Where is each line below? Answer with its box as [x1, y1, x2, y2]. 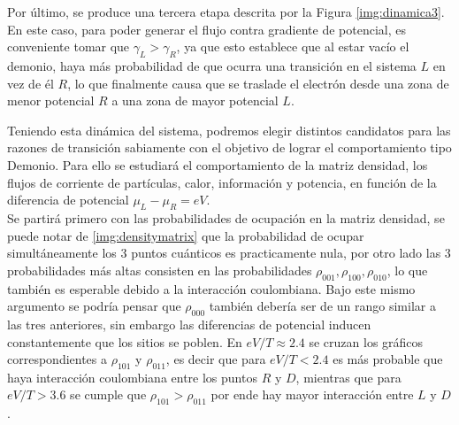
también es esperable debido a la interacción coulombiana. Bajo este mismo [7, 279, 416, 297]
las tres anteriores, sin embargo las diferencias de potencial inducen [7, 314, 371, 333]
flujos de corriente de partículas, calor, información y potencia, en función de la [7, 173, 437, 191]
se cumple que [70, 385, 147, 404]
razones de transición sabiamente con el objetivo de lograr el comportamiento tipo [7, 138, 452, 157]
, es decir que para [165, 350, 266, 368]
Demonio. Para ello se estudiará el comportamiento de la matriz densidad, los [7, 155, 428, 174]
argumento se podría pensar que [7, 297, 181, 315]
